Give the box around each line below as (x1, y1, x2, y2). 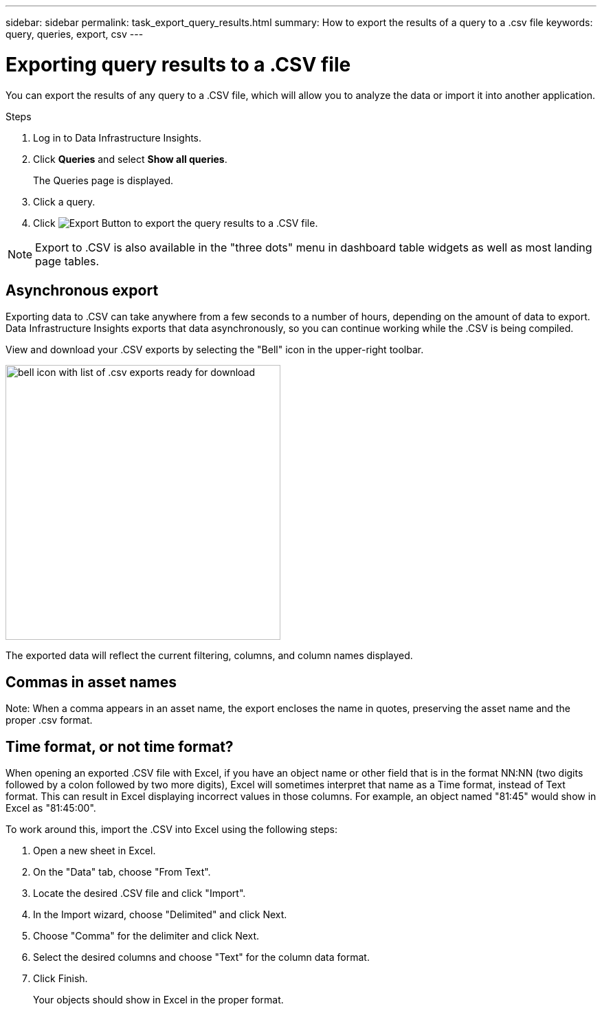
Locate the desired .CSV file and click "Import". (33, 887, 246, 900)
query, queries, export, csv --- (5, 28, 144, 40)
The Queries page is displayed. (33, 174, 174, 186)
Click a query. (33, 195, 96, 208)
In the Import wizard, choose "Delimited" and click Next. (33, 909, 287, 921)
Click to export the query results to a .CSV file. (33, 216, 318, 229)
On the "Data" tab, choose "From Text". (33, 866, 211, 878)
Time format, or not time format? (5, 737, 234, 755)
